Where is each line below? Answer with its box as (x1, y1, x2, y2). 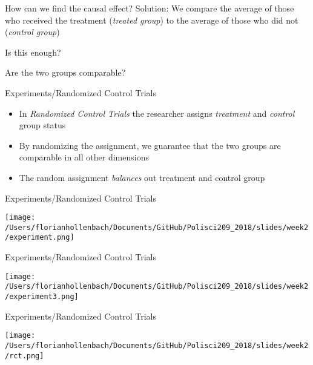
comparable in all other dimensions (19, 151, 149, 163)
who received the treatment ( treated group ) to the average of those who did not (5, 13, 298, 26)
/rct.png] (5, 351, 44, 360)
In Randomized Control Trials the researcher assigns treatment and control (19, 107, 295, 119)
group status (19, 119, 66, 131)
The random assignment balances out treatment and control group (19, 171, 265, 183)
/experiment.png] (5, 233, 74, 242)
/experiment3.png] (5, 292, 79, 301)
